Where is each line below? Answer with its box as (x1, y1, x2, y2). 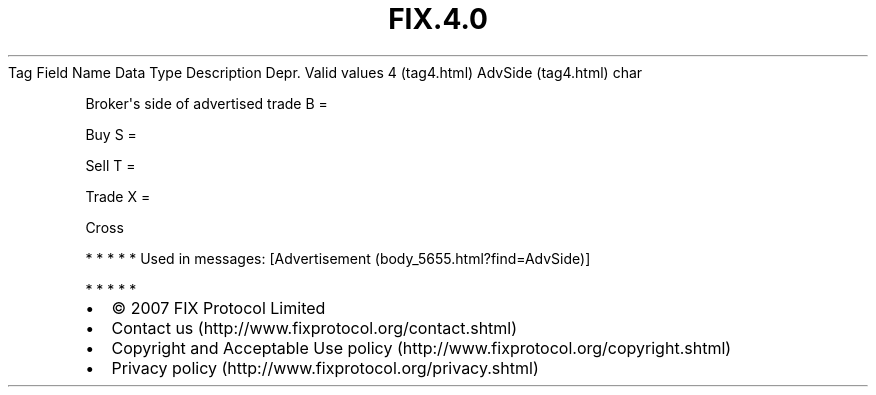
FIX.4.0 (388, 2, 488, 36)
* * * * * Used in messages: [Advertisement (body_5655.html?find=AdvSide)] (85, 249, 591, 267)
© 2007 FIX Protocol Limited (111, 297, 326, 318)
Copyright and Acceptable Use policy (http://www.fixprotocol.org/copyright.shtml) (111, 337, 732, 358)
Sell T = (85, 156, 136, 174)
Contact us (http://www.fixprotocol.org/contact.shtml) (111, 317, 518, 338)
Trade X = (85, 187, 151, 205)
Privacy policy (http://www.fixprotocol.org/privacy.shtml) (111, 357, 539, 378)
